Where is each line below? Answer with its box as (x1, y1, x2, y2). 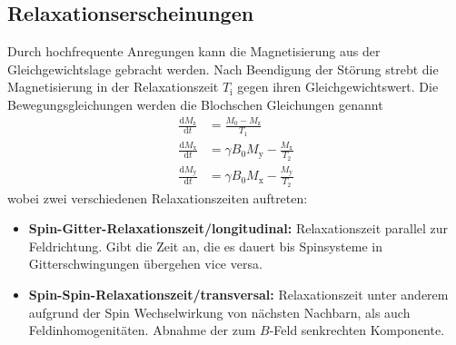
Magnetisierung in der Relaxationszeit (7, 77, 219, 96)
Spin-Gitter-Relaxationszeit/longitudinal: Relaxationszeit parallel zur (28, 219, 449, 238)
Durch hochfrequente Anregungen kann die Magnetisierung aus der (7, 42, 381, 61)
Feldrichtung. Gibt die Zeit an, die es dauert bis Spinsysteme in (28, 236, 382, 255)
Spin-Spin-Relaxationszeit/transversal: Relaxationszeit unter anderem (28, 284, 449, 303)
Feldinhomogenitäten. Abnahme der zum (28, 320, 256, 340)
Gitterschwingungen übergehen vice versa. (28, 254, 263, 273)
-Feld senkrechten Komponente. (269, 320, 445, 340)
